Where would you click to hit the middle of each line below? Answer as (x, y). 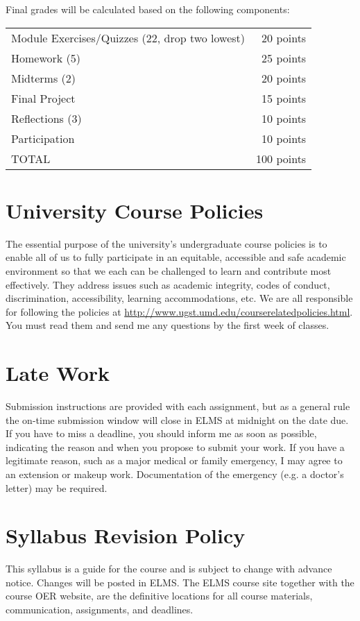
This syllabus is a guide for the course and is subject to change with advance (169, 569)
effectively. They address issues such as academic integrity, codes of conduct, (168, 284)
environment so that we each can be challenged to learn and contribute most (169, 270)
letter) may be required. (57, 487)
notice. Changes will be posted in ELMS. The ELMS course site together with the (180, 582)
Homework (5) (46, 58)
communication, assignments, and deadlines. (100, 610)
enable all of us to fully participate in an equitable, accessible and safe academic (176, 257)
